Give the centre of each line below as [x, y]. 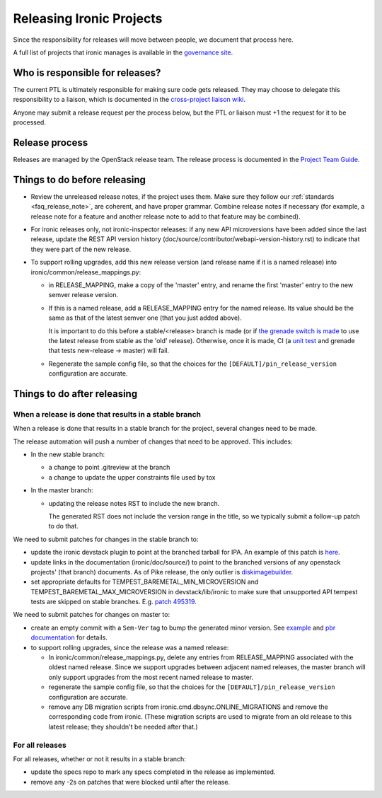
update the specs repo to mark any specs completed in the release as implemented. [153, 772]
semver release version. [83, 295]
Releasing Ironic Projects [88, 18]
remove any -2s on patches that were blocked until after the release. [130, 782]
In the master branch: [62, 490]
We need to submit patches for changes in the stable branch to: [106, 539]
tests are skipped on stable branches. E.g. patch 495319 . [114, 602]
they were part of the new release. [81, 249]
